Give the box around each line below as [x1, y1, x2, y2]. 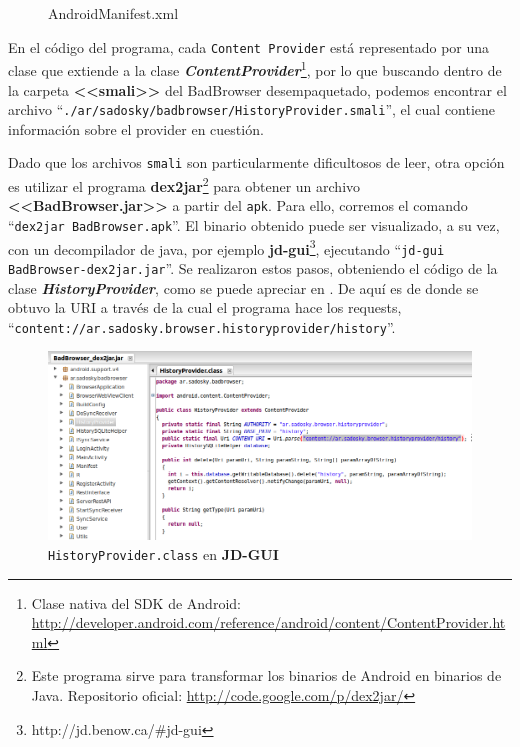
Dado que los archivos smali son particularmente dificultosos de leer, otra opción [8, 152, 505, 173]
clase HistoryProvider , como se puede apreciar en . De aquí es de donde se [8, 277, 479, 298]
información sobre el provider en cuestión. [8, 118, 264, 139]
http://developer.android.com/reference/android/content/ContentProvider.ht [31, 612, 506, 633]
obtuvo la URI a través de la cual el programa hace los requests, [8, 297, 402, 318]
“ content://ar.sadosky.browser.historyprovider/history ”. [8, 316, 396, 337]
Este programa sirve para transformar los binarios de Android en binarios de [31, 665, 502, 686]
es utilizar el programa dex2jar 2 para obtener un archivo [8, 173, 361, 196]
